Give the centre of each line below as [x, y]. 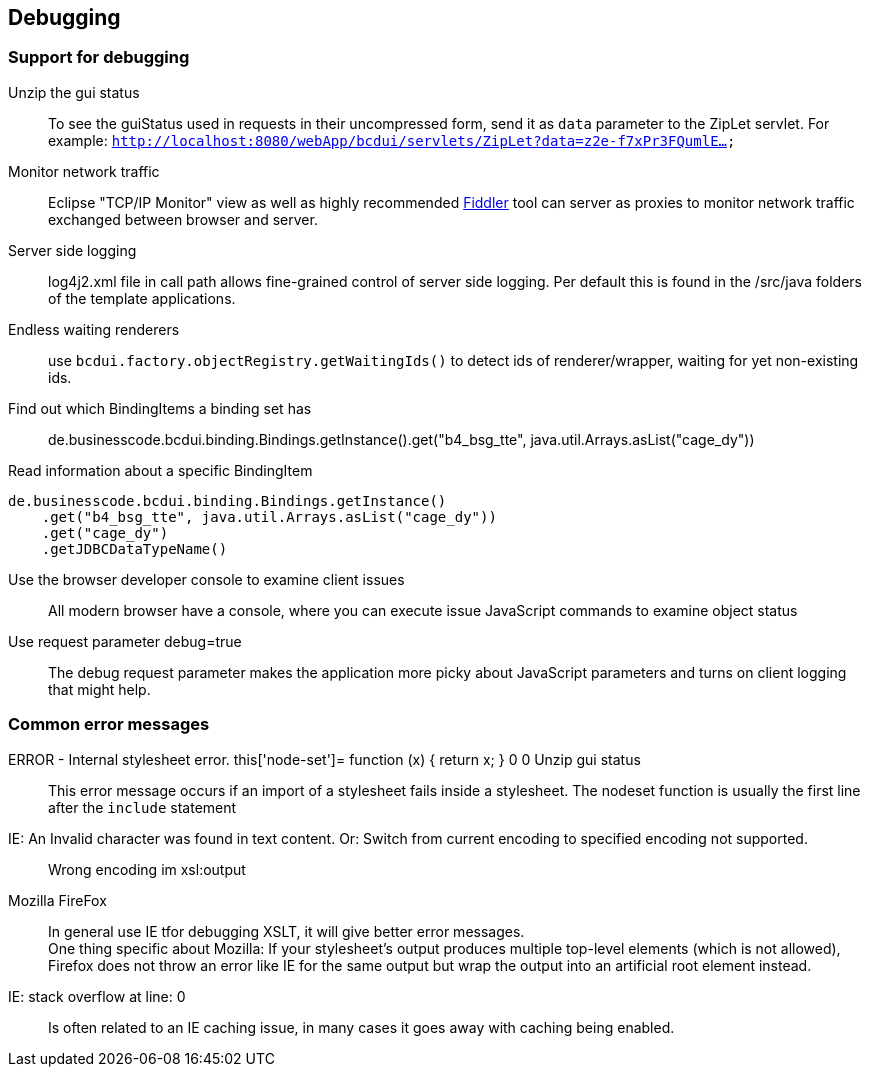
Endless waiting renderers [94, 329]
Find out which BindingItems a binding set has [160, 408]
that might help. [99, 689]
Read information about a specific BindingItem [160, 470]
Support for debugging [99, 57]
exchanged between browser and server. [183, 219]
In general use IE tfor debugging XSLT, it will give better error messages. [286, 931]
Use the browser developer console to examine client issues [206, 579]
